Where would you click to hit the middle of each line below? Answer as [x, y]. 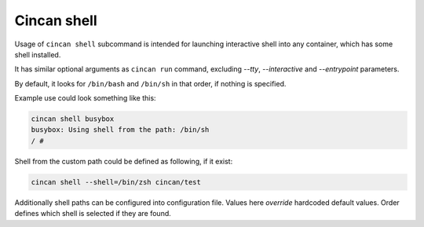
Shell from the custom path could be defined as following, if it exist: [124, 161]
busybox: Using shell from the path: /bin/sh [120, 130]
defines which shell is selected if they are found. [93, 214]
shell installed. [38, 54]
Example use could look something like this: [85, 98]
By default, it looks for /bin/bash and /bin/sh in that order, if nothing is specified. [150, 83]
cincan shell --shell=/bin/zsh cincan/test [116, 182]
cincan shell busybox [73, 119]
